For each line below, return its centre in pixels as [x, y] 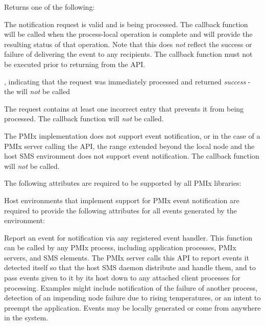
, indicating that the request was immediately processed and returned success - [127, 81]
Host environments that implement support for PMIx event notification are [122, 200]
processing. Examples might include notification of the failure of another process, [131, 287]
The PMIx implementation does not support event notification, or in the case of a [132, 135]
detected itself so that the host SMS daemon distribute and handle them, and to [130, 267]
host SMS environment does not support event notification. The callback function [132, 156]
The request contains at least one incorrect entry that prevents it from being [124, 108]
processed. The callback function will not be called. [84, 118]
